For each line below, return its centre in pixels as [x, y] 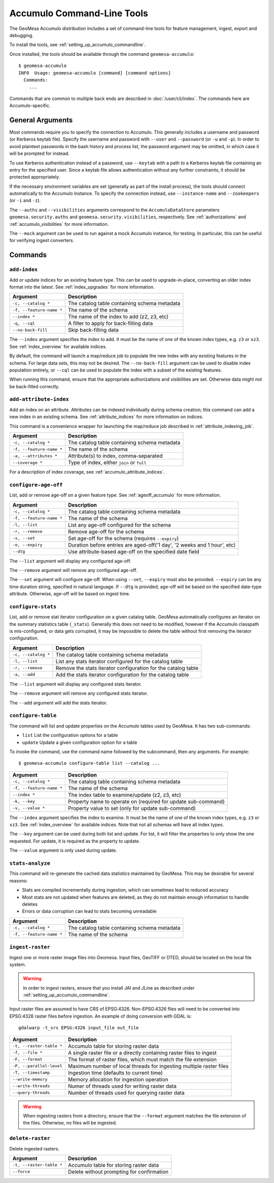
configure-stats [33, 606]
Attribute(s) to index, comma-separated [115, 456]
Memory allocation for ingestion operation [118, 1079]
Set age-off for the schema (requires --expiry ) [123, 538]
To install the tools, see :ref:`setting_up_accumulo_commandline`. [77, 45]
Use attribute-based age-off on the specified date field [133, 552]
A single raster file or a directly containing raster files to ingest [142, 1053]
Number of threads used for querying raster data [126, 1093]
